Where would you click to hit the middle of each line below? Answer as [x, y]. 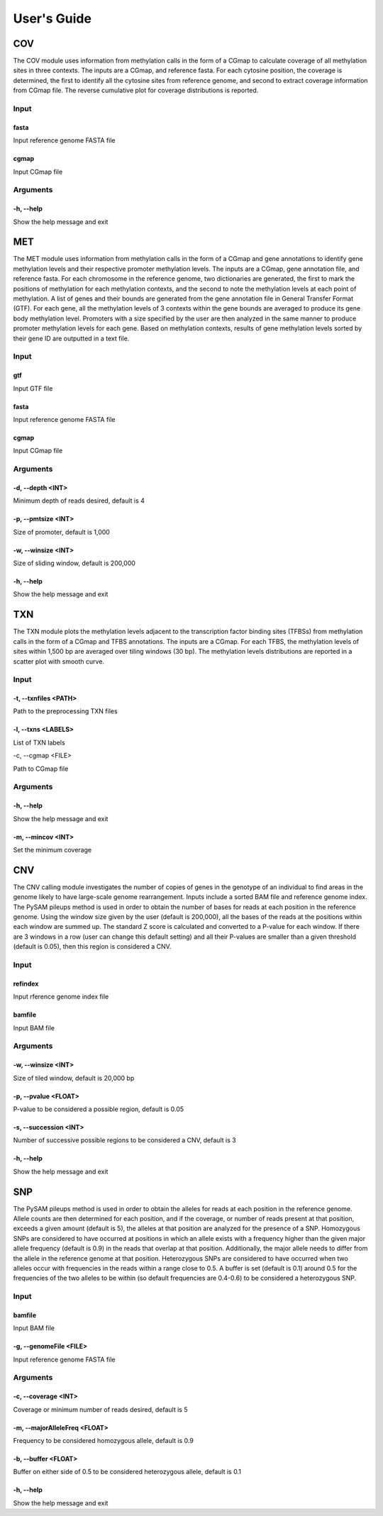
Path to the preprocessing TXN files [65, 711]
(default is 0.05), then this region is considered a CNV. [92, 947]
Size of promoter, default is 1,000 [61, 532]
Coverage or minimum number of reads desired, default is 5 [100, 1409]
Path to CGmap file [41, 769]
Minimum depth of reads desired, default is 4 [79, 501]
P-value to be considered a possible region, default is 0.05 [99, 1109]
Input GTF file [33, 388]
